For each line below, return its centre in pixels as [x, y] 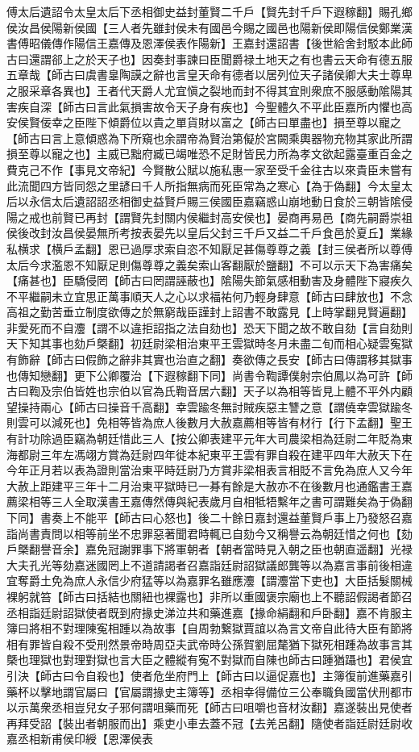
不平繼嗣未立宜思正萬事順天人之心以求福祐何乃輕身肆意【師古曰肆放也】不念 [209, 296]
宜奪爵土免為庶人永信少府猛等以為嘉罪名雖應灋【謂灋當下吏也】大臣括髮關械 [209, 581]
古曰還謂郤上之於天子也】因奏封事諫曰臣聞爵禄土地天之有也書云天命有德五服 [209, 58]
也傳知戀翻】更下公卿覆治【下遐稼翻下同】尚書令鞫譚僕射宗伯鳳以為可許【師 [209, 375]
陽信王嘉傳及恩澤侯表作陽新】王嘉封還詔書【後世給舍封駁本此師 [243, 43]
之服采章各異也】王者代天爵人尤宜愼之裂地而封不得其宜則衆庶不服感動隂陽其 [209, 90]
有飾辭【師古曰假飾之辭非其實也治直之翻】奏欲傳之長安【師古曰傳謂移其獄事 [209, 359]
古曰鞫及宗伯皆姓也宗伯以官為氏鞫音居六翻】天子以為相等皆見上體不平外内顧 [209, 391]
